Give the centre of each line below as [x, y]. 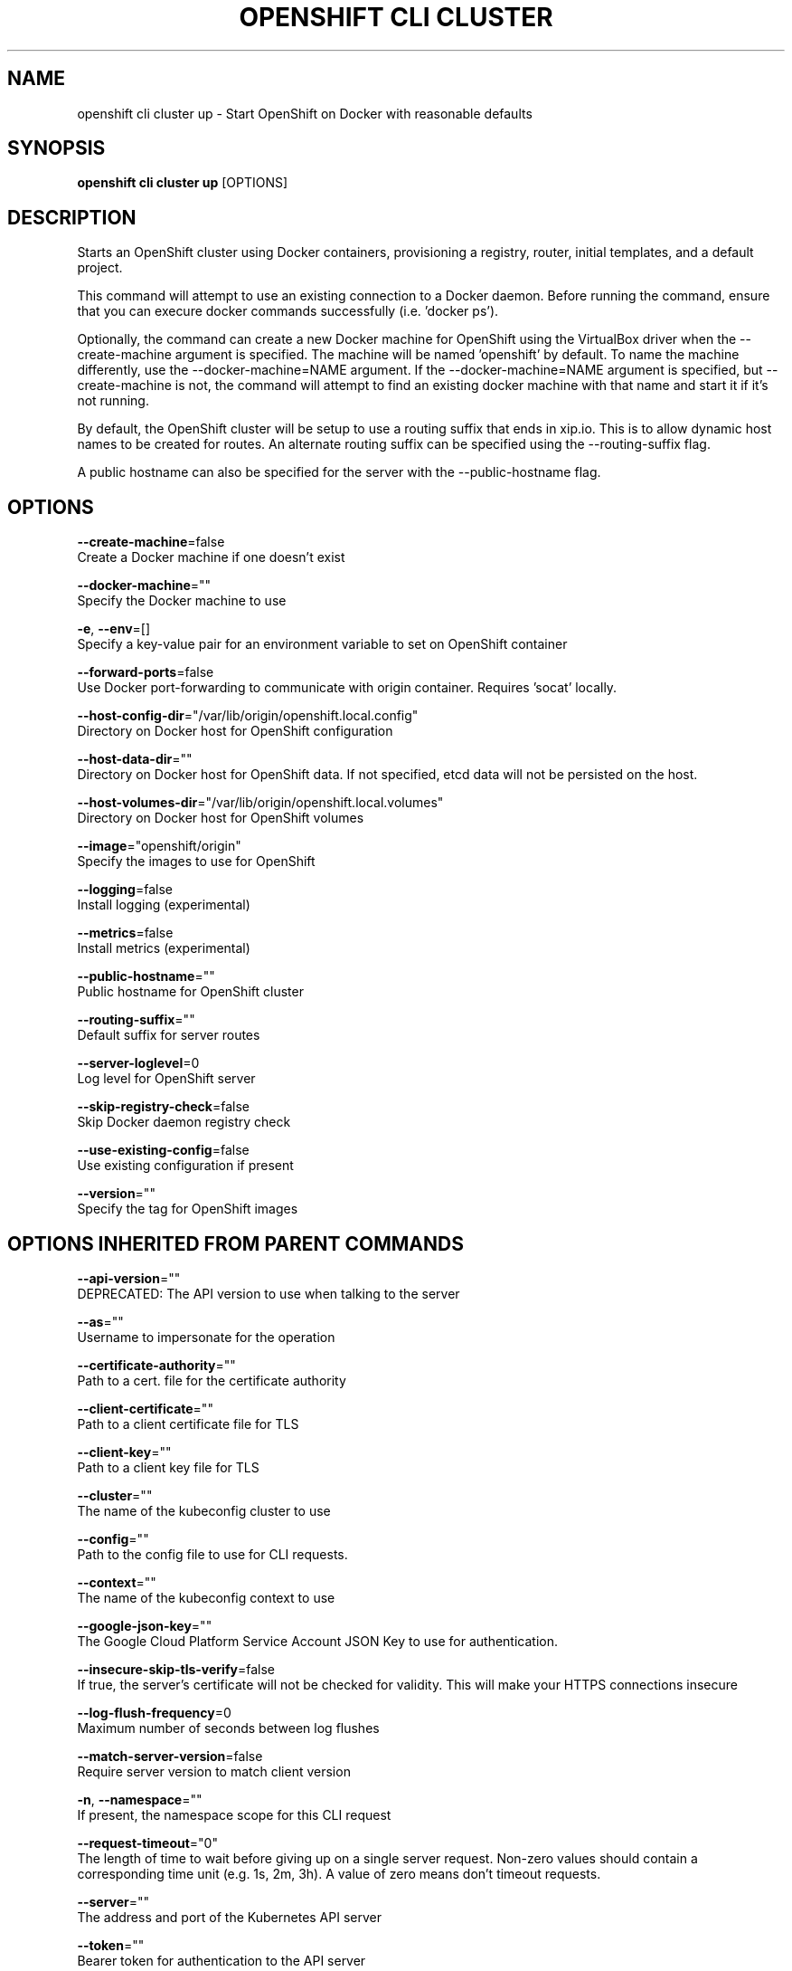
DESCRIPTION [72, 217]
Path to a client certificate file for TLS [188, 1423]
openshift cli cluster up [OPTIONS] [183, 183]
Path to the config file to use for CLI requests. [212, 1554]
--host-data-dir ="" [135, 759]
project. [100, 268]
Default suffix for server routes [169, 1035]
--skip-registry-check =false [163, 1107]
